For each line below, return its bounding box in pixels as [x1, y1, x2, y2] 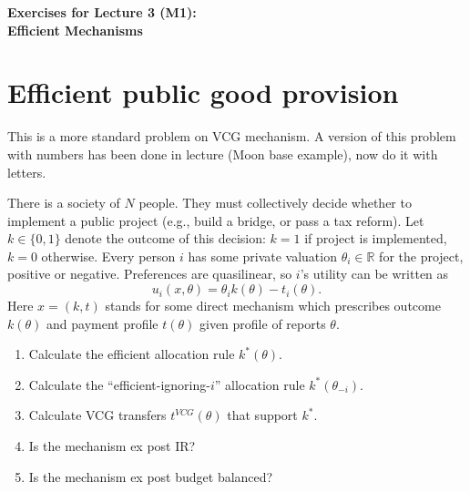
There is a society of [7, 193, 120, 212]
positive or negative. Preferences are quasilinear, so [7, 264, 292, 283]
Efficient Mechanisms [7, 20, 143, 39]
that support [227, 405, 298, 425]
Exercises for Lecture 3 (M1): [7, 3, 197, 21]
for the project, [379, 246, 464, 265]
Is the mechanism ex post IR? [28, 436, 196, 456]
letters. [7, 162, 46, 181]
